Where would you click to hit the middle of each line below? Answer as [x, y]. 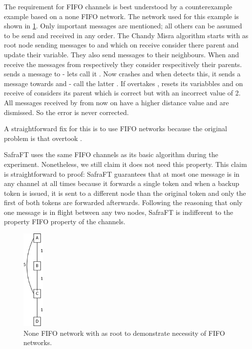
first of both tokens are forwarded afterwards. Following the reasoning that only [123, 202]
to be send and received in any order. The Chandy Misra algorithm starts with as [126, 35]
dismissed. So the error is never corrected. [66, 112]
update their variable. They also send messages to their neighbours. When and [122, 54]
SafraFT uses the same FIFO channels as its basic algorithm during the [111, 154]
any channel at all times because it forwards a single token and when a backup [122, 183]
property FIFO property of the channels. [65, 221]
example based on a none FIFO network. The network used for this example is [122, 16]
